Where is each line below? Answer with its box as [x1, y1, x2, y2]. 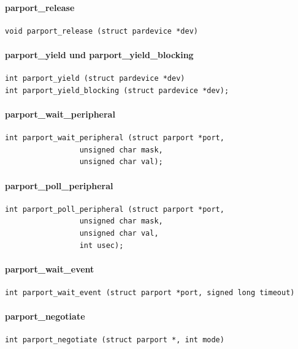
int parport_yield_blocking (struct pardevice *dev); [5, 86, 229, 95]
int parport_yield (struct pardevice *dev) [5, 74, 185, 83]
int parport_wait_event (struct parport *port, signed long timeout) [5, 288, 295, 297]
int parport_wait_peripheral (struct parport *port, [5, 133, 224, 143]
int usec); [79, 241, 124, 250]
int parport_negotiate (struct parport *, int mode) [5, 336, 224, 345]
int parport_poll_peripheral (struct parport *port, [5, 205, 224, 214]
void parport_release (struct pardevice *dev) [5, 26, 198, 36]
